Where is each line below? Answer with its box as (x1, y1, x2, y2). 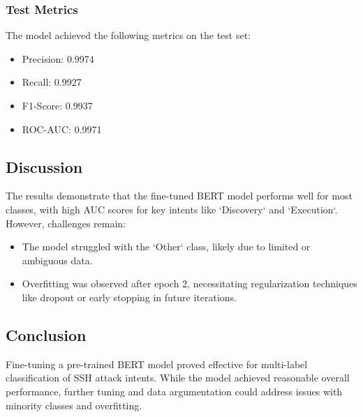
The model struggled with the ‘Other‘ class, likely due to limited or (22, 239, 311, 254)
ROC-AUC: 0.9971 (22, 121, 102, 136)
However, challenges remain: (6, 215, 126, 230)
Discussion (6, 156, 83, 177)
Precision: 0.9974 (22, 51, 94, 66)
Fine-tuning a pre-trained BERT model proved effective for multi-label (6, 356, 308, 371)
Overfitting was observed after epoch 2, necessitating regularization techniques (22, 276, 357, 291)
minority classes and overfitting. (6, 397, 142, 412)
